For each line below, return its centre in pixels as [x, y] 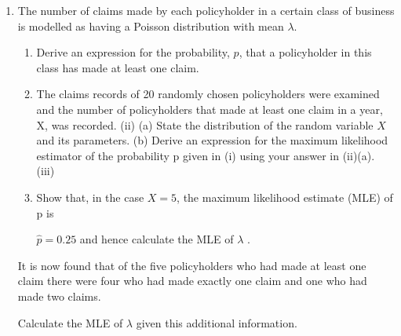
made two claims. [59, 296]
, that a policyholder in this [305, 52]
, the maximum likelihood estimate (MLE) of [285, 197]
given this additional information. [217, 322]
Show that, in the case [90, 197]
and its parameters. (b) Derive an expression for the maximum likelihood [212, 140]
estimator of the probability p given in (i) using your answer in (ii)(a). [206, 155]
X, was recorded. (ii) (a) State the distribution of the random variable [205, 124]
